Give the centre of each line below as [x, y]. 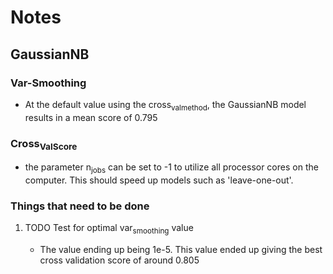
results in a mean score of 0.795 [91, 117]
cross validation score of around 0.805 [119, 260]
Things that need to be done [80, 206]
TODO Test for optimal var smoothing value [109, 229]
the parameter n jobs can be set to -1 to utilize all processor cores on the [171, 168]
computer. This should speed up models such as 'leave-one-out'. [159, 180]
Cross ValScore [44, 144]
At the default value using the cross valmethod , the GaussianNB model [165, 105]
